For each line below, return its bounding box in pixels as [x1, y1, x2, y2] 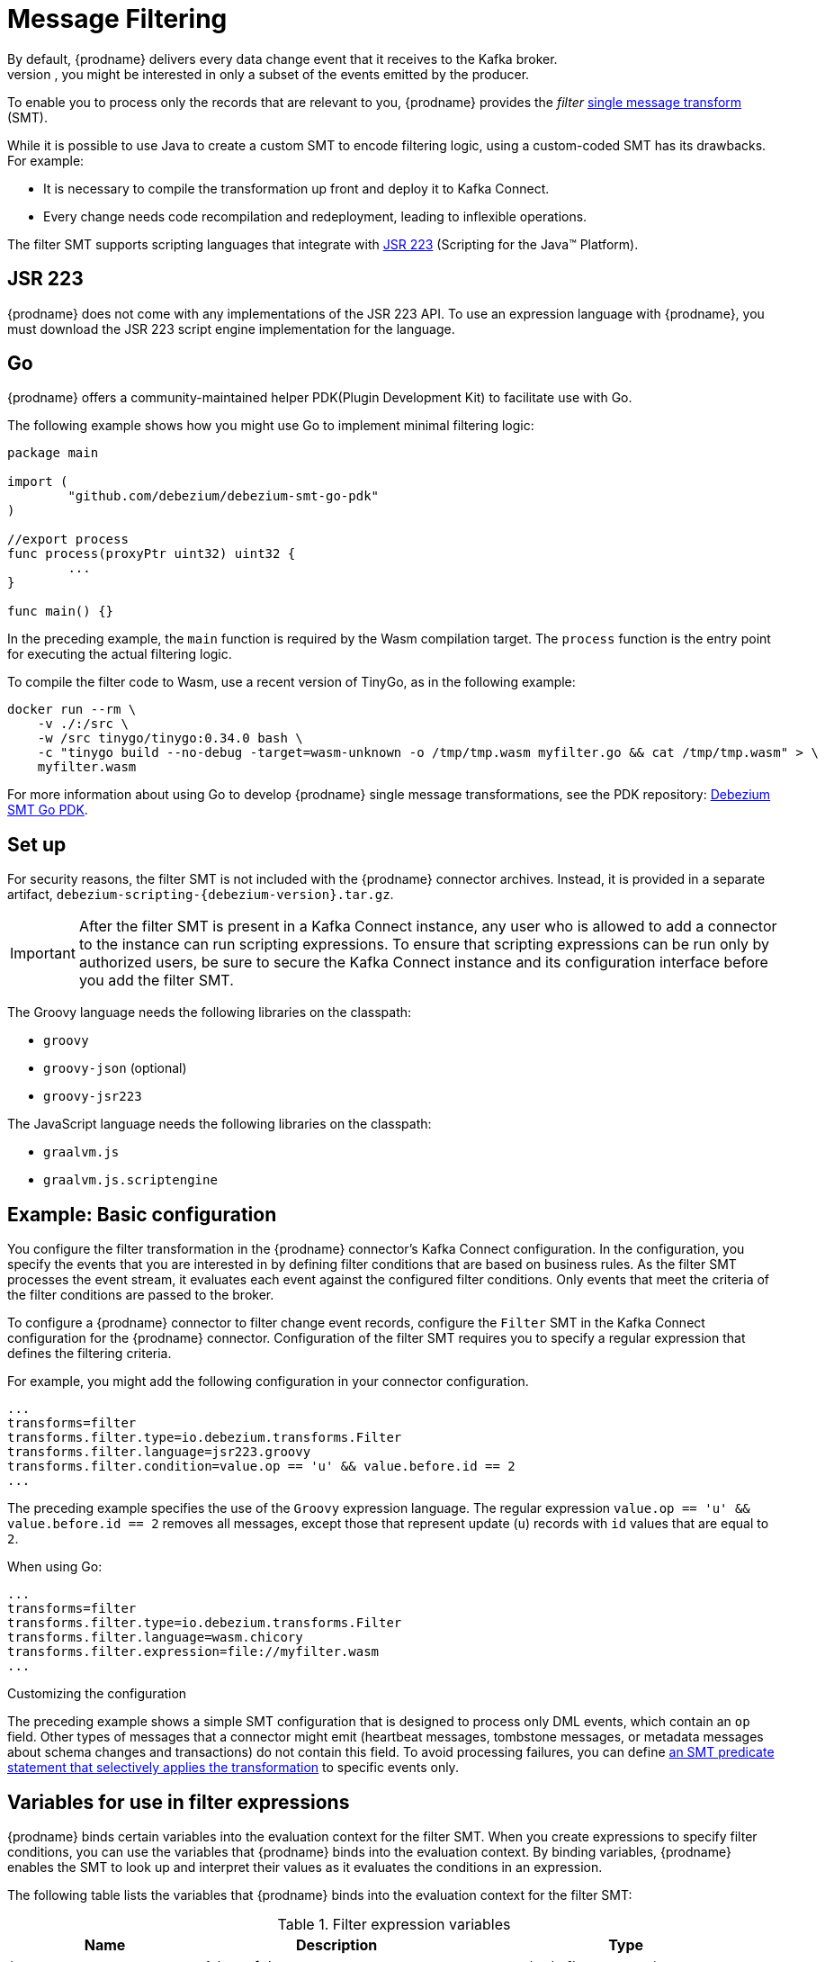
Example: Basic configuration [7, 1202, 277, 1226]
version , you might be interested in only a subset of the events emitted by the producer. [7, 66, 530, 82]
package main [7, 445, 99, 461]
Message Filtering [7, 4, 228, 34]
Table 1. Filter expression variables [277, 1914, 511, 1933]
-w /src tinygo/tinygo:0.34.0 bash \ [37, 731, 303, 746]
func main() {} [7, 604, 114, 619]
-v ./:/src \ [37, 716, 129, 732]
